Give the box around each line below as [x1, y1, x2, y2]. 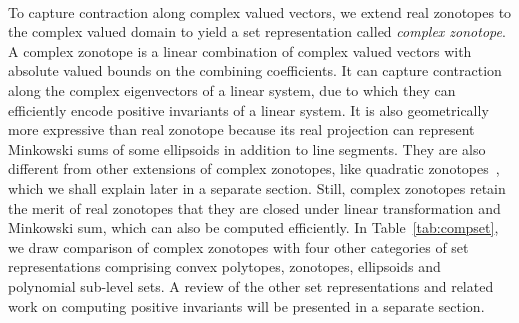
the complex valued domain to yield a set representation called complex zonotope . [8, 21, 506, 42]
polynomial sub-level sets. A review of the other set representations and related [8, 275, 494, 296]
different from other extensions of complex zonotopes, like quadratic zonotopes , [8, 158, 500, 179]
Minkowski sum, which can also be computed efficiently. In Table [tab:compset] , [8, 217, 499, 238]
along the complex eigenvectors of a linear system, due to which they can [8, 79, 456, 100]
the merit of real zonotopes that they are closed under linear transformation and [8, 197, 501, 218]
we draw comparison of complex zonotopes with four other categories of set [8, 236, 469, 257]
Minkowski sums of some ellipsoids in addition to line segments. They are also [8, 138, 486, 159]
